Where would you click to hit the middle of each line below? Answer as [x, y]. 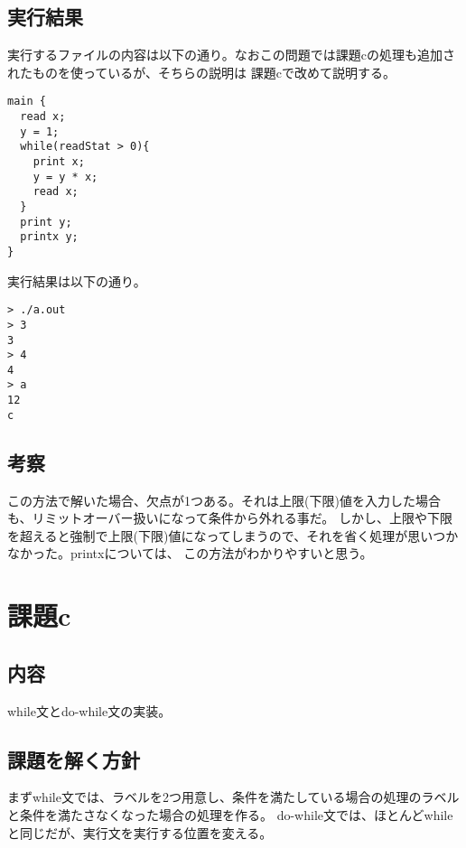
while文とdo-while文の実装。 [89, 710]
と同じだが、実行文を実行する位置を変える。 [140, 832]
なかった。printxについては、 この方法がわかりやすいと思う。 [190, 553]
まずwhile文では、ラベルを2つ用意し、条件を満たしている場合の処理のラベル [233, 797]
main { [27, 102]
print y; [46, 222]
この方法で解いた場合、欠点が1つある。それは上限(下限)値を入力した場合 [224, 500]
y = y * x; [65, 177]
